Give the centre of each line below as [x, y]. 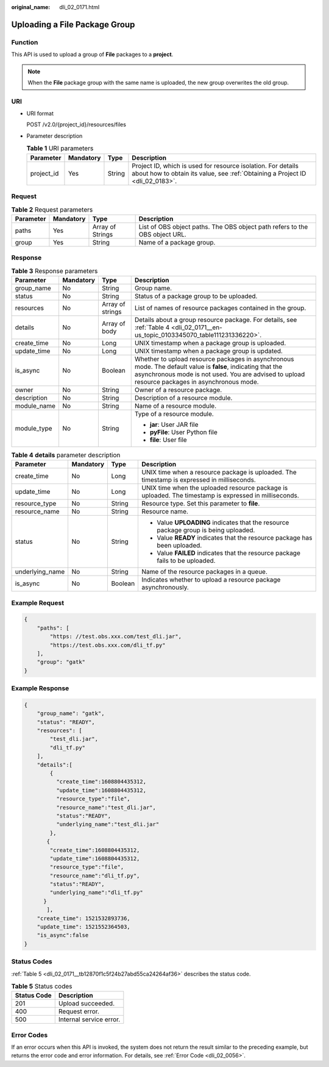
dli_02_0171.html [80, 7]
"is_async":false [63, 935]
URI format [40, 113]
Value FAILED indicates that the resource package [229, 553]
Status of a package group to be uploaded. [196, 296]
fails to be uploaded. [186, 561]
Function [25, 42]
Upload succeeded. [87, 1004]
